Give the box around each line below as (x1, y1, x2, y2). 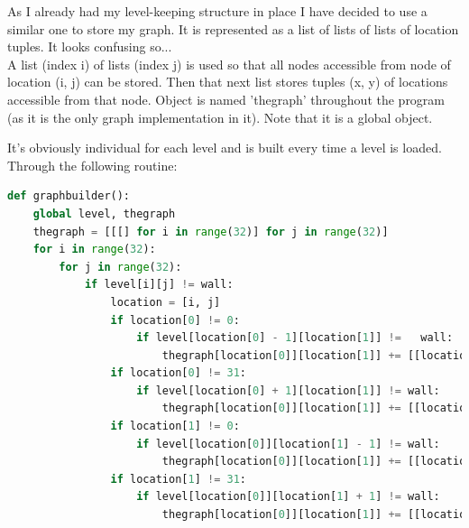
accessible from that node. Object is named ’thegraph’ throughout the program (7, 89, 446, 108)
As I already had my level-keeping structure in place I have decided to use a (7, 2, 428, 20)
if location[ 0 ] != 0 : (110, 313, 240, 327)
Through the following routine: (7, 155, 178, 174)
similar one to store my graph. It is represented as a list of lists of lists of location (7, 19, 459, 38)
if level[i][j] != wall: (84, 278, 234, 292)
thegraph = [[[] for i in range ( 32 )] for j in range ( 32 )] (32, 225, 389, 238)
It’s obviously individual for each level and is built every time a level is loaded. (7, 138, 442, 157)
